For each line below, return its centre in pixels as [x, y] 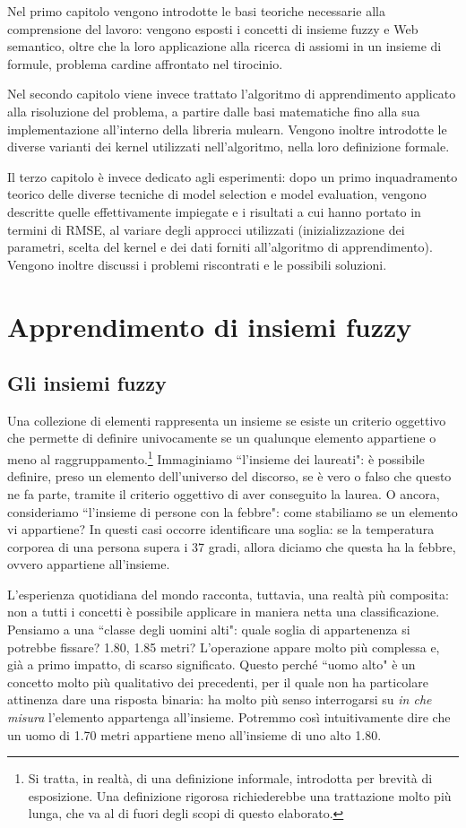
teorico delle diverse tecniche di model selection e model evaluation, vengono [217, 194]
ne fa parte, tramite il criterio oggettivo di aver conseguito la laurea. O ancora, [224, 493]
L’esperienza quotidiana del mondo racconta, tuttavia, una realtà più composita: [228, 594]
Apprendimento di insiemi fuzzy [210, 326]
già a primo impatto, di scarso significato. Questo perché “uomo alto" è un [211, 664]
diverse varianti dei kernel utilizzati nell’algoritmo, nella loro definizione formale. [229, 147]
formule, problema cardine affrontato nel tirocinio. [145, 63]
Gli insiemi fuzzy [87, 383]
